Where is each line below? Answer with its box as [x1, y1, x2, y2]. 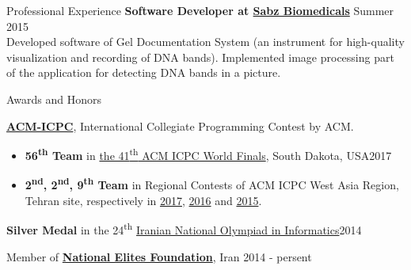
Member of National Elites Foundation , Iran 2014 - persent [6, 248, 312, 264]
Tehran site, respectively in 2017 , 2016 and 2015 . [25, 192, 262, 208]
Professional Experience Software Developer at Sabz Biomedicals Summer [6, 2, 394, 18]
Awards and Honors [6, 90, 102, 107]
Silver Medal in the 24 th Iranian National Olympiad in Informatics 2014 [6, 219, 362, 238]
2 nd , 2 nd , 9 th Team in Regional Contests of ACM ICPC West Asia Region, [25, 174, 399, 193]
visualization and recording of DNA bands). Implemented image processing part [6, 48, 394, 65]
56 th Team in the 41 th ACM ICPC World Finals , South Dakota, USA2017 [25, 145, 392, 163]
